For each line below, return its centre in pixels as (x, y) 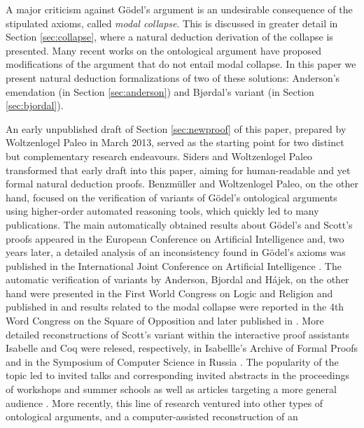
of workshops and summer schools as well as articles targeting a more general (171, 389)
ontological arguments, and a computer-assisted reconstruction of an (152, 416)
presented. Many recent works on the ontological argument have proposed (164, 50)
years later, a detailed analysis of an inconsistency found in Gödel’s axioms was (176, 252)
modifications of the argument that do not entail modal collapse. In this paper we (181, 64)
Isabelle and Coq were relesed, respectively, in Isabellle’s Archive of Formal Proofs (182, 348)
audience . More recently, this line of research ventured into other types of (164, 402)
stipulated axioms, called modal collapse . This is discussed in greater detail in (172, 23)
